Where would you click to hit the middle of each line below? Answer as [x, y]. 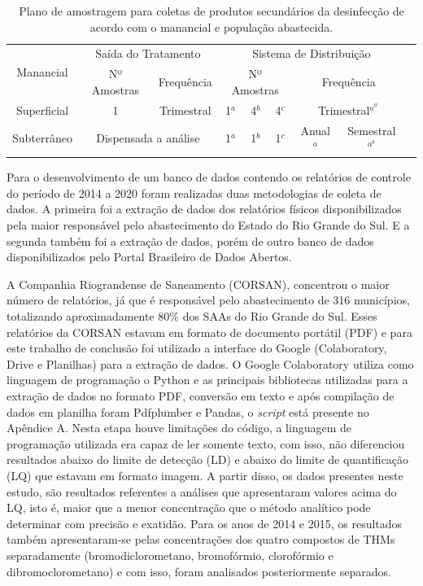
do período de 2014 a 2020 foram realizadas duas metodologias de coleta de [194, 192]
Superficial [42, 109]
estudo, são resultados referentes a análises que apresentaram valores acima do [202, 491]
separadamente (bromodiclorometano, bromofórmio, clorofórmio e [170, 555]
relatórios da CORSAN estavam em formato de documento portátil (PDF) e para [209, 332]
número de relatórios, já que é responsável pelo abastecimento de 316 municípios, [208, 300]
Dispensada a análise [148, 138]
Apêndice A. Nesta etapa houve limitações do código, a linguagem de [179, 428]
